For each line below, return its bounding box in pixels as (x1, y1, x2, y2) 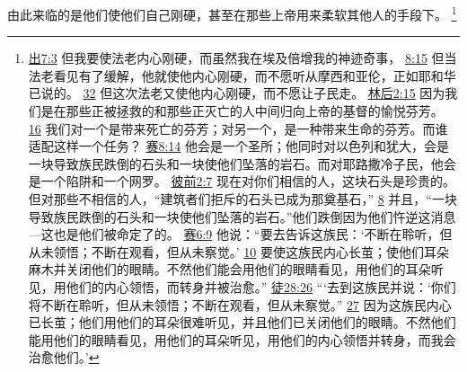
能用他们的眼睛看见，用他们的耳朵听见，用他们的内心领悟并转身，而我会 (28, 330, 456, 349)
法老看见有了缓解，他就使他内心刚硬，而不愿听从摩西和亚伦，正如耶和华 (28, 66, 456, 84)
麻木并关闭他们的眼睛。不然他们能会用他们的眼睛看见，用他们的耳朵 (28, 260, 431, 279)
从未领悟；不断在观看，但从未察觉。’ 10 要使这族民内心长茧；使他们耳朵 (28, 242, 450, 261)
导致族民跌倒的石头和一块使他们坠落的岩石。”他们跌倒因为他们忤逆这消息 (28, 207, 456, 226)
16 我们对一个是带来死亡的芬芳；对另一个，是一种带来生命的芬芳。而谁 (28, 119, 448, 137)
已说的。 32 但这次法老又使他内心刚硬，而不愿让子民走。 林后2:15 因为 (28, 84, 445, 102)
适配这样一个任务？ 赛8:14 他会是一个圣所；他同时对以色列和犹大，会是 (28, 137, 450, 155)
